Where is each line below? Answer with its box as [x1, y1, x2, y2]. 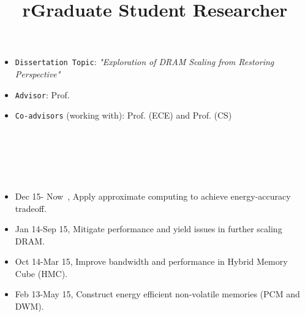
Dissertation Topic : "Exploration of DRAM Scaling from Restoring [15, 55, 274, 68]
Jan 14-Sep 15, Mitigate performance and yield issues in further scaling [15, 222, 282, 235]
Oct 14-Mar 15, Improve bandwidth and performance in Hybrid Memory [15, 255, 288, 268]
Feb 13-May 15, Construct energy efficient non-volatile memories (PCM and [15, 288, 300, 300]
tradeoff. [15, 202, 47, 214]
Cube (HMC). [15, 267, 67, 280]
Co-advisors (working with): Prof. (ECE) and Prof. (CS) [15, 109, 232, 122]
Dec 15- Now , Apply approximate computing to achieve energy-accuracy [15, 189, 291, 202]
